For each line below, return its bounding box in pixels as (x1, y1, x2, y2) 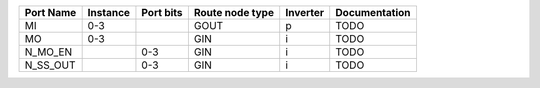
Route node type (193, 6, 275, 19)
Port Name (24, 6, 77, 19)
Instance (87, 6, 130, 19)
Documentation (335, 6, 411, 19)
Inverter (285, 6, 325, 19)
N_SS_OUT (24, 58, 76, 72)
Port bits (141, 6, 184, 19)
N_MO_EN (24, 45, 73, 59)
